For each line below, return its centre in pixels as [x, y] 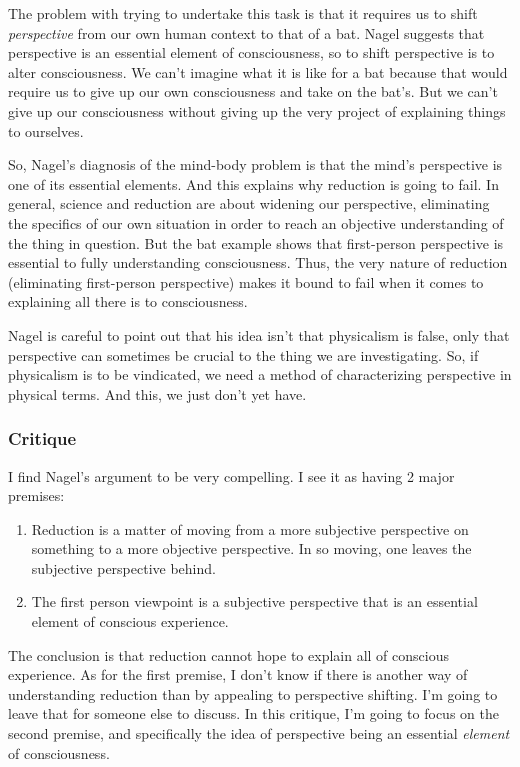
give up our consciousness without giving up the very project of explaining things [257, 110]
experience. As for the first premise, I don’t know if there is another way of [238, 674]
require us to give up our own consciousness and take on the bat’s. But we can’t [253, 91]
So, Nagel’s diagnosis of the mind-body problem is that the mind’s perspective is [255, 164]
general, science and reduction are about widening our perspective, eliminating [249, 203]
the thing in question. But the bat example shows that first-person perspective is [256, 242]
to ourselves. [46, 130]
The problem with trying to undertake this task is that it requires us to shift [243, 13]
